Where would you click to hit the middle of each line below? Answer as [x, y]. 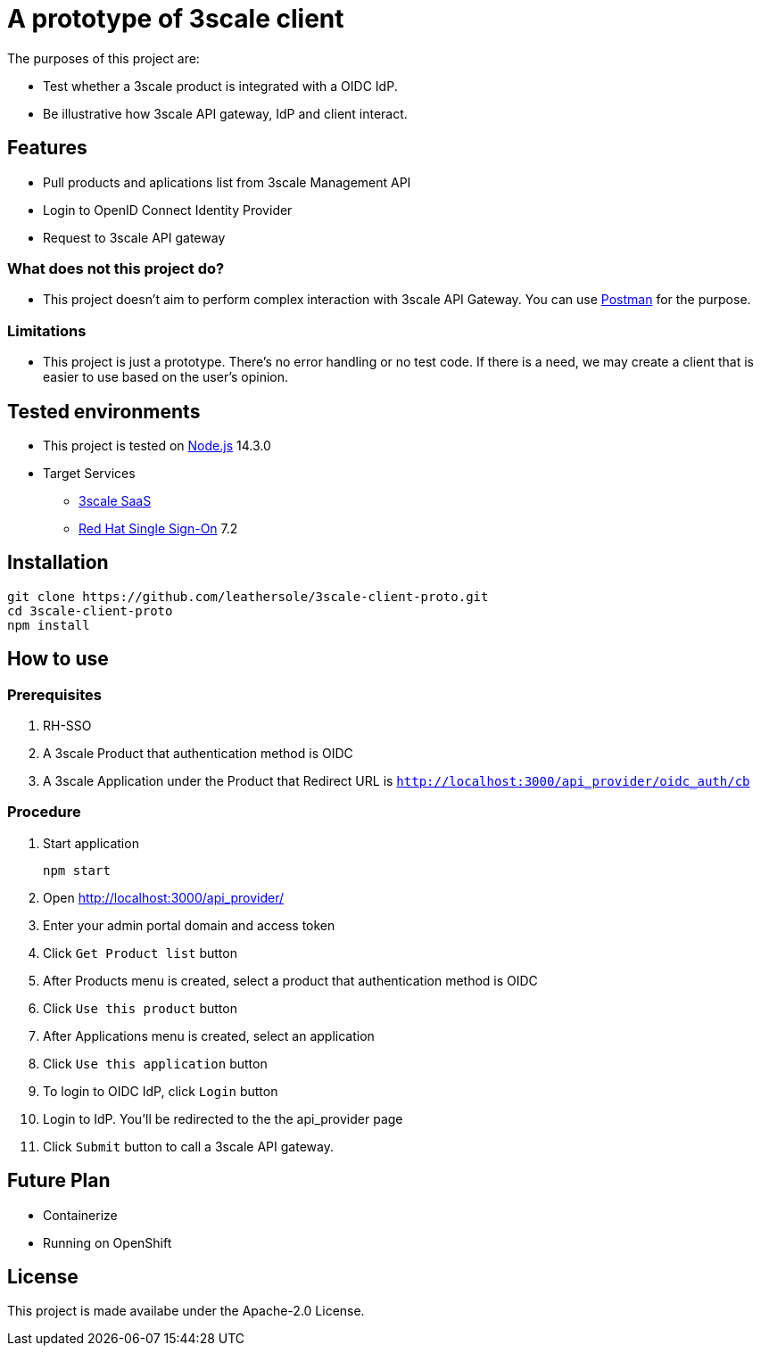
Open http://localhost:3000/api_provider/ [164, 897]
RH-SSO [67, 726]
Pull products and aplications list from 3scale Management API [227, 182]
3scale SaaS [115, 500]
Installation [58, 563]
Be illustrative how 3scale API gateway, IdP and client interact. [225, 113]
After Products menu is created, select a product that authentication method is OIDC [290, 980]
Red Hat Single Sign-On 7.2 [158, 528]
